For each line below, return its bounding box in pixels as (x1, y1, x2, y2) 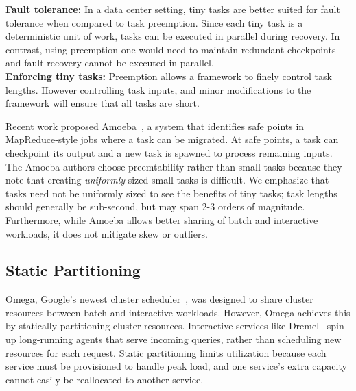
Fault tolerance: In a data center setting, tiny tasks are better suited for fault (5, 2, 340, 16)
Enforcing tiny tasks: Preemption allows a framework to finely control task (5, 68, 332, 83)
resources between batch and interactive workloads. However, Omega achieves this (5, 305, 351, 319)
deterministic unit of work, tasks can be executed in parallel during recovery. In (5, 29, 340, 43)
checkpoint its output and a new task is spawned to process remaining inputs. (5, 145, 333, 160)
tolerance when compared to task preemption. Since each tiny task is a (5, 15, 303, 29)
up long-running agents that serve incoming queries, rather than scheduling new (5, 332, 342, 346)
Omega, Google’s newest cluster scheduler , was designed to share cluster (5, 292, 313, 306)
